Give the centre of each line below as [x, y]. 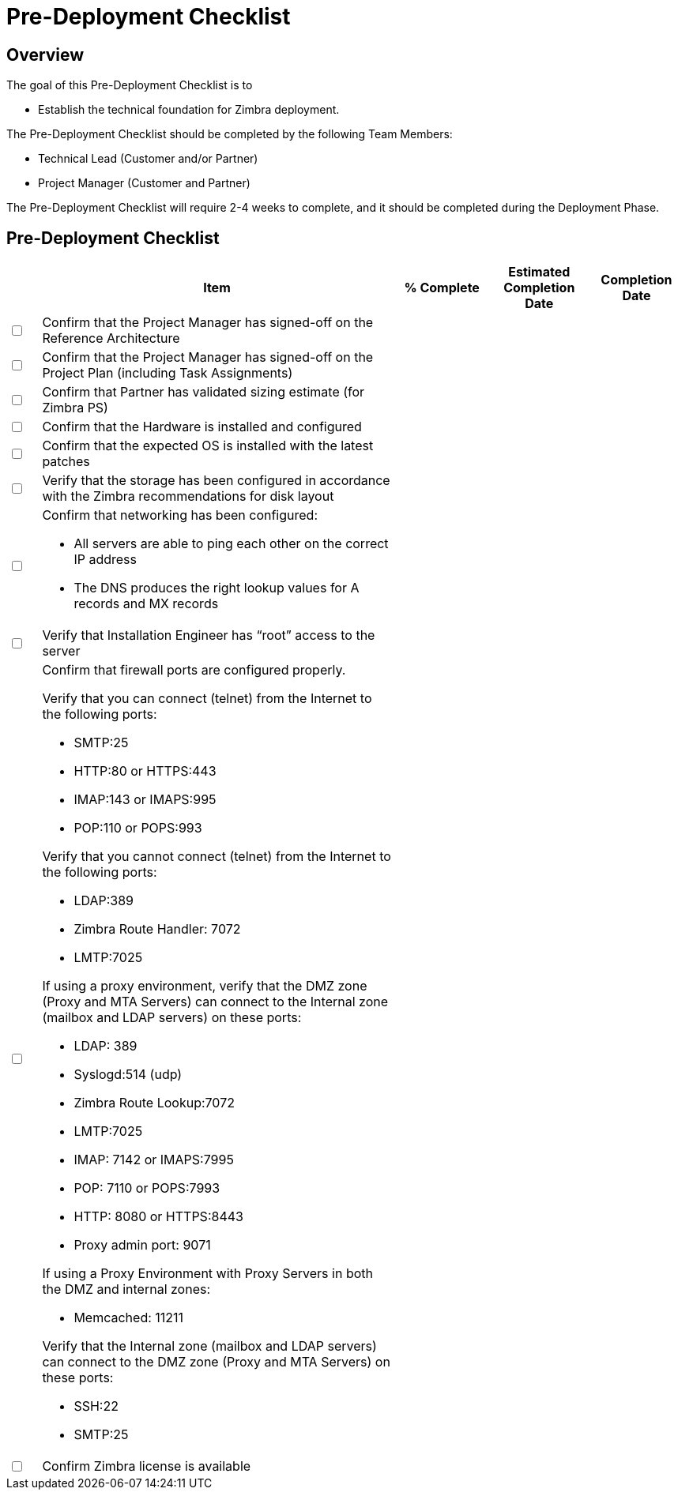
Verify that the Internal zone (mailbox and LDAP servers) [209, 1346]
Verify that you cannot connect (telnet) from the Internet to [217, 857]
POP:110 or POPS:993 [138, 828]
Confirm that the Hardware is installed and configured [202, 427]
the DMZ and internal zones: [126, 1289]
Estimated [539, 272]
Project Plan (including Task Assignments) [168, 373]
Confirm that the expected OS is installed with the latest [208, 446]
